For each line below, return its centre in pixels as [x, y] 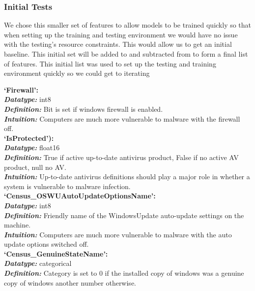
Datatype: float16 [32, 147]
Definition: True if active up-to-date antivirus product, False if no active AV [121, 157]
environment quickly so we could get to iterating [77, 73]
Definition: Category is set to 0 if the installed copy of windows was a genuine [124, 273]
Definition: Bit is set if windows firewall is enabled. [84, 109]
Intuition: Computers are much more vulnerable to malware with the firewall [122, 118]
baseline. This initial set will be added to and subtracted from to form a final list [126, 54]
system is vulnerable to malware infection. [67, 186]
